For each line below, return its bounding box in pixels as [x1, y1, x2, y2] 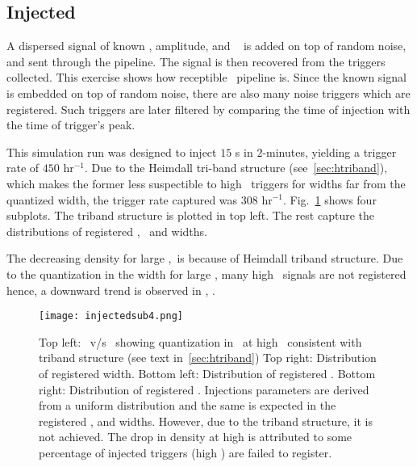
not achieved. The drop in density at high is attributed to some [39, 428, 352, 445]
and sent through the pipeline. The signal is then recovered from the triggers [6, 53, 386, 69]
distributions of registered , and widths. [6, 222, 207, 239]
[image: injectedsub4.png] [39, 310, 183, 322]
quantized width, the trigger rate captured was [6, 191, 238, 208]
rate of [6, 159, 40, 176]
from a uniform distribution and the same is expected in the [39, 397, 336, 414]
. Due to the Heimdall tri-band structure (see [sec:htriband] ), [85, 159, 388, 176]
